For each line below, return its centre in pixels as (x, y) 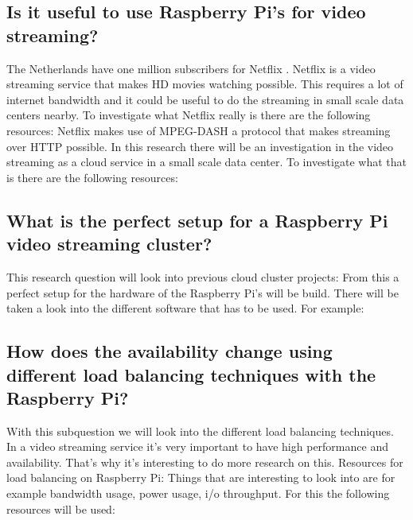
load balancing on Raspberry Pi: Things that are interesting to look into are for (201, 477)
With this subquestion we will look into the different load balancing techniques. (200, 431)
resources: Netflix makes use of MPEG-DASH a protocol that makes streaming (199, 130)
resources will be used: (61, 508)
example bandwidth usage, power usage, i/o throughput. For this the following (198, 493)
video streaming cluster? (109, 244)
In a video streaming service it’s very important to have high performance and (197, 446)
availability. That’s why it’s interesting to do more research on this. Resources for (205, 462)
